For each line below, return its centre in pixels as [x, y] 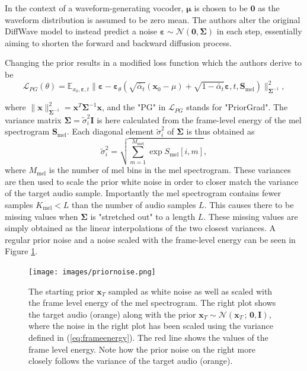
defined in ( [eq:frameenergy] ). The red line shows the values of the [148, 338]
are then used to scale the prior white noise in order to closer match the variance [152, 181]
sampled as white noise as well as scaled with [191, 291]
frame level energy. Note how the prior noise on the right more [142, 349]
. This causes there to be [249, 205]
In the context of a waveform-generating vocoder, [94, 8]
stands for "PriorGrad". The [237, 107]
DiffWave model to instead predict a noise [81, 31]
